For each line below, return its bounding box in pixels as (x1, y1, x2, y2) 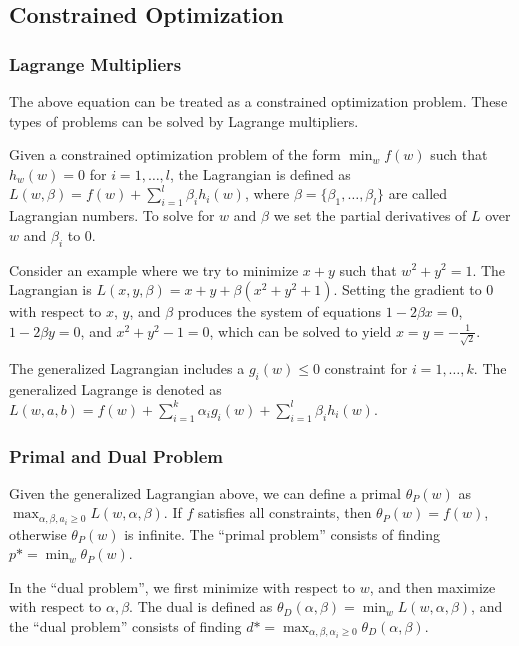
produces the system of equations (177, 301, 382, 322)
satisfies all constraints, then (197, 502, 372, 523)
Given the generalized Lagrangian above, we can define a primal (9, 482, 402, 503)
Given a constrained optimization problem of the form (9, 144, 341, 165)
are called (388, 183, 448, 204)
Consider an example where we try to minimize (9, 259, 299, 280)
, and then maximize (369, 576, 496, 597)
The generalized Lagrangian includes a (9, 358, 245, 379)
